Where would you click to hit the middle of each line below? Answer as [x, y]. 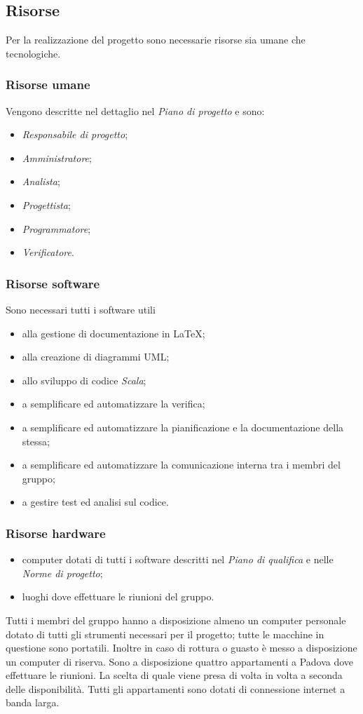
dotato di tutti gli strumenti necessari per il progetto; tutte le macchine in [165, 634]
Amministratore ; [57, 157]
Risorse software [53, 283]
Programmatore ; [56, 228]
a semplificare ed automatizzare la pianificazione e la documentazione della [183, 427]
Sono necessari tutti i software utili [81, 309]
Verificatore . [48, 252]
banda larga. [33, 702]
